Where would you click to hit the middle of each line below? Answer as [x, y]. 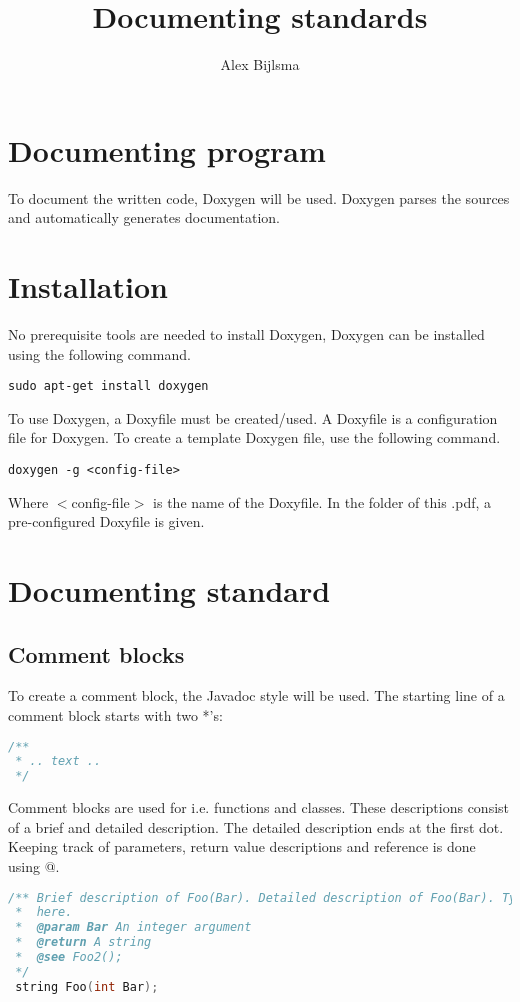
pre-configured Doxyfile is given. [106, 521]
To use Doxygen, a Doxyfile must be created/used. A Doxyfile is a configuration [253, 417]
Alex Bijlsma [260, 64]
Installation [88, 286]
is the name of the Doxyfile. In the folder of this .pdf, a [322, 501]
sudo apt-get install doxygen [108, 386]
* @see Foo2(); [69, 957]
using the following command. [99, 353]
